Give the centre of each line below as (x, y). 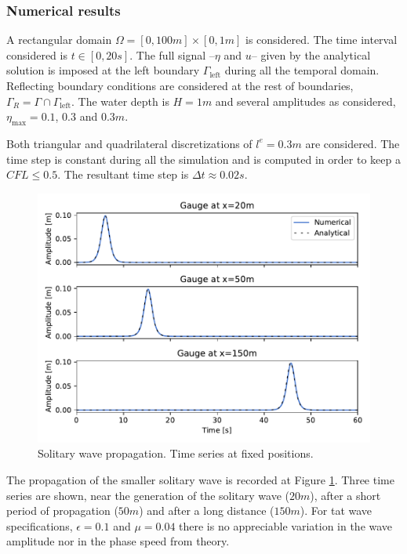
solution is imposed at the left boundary (103, 70)
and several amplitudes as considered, (305, 101)
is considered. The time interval (321, 40)
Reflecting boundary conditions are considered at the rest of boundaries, (180, 85)
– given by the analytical (311, 54)
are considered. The (352, 143)
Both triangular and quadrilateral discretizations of (129, 143)
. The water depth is (120, 101)
